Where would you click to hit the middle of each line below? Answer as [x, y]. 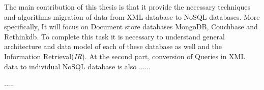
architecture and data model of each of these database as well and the [113, 46]
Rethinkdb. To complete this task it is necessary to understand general [114, 36]
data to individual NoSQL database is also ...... [78, 66]
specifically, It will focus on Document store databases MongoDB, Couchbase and [131, 27]
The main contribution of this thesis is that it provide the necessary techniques [127, 7]
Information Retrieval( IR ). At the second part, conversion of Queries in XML [125, 56]
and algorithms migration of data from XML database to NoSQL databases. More [132, 16]
